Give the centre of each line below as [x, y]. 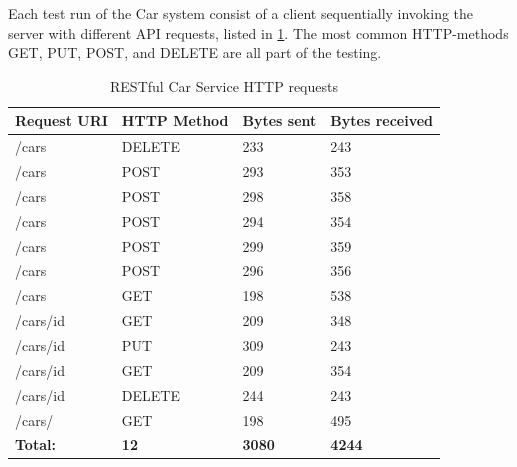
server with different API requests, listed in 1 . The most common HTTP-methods [258, 32]
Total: [35, 444]
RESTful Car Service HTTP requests [224, 85]
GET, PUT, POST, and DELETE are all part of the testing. [195, 52]
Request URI [61, 120]
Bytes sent [279, 120]
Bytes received [382, 120]
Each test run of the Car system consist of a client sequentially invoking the [241, 13]
